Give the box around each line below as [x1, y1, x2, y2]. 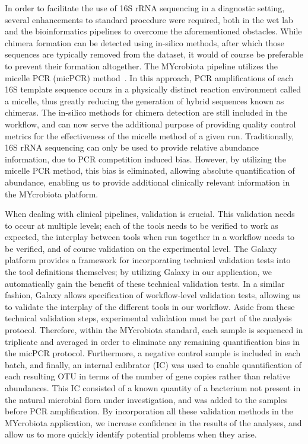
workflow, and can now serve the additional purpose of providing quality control [5, 117, 296, 130]
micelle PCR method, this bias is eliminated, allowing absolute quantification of [5, 164, 295, 177]
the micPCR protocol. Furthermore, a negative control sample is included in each [5, 347, 301, 359]
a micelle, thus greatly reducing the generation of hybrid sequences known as [5, 94, 284, 107]
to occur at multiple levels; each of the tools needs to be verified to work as [5, 219, 278, 231]
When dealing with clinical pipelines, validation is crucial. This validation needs [5, 207, 295, 220]
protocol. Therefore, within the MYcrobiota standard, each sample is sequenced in [5, 324, 303, 336]
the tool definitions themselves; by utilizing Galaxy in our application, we [5, 266, 272, 278]
